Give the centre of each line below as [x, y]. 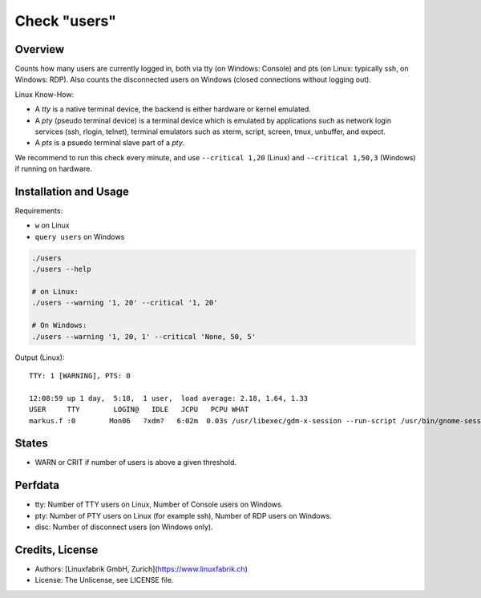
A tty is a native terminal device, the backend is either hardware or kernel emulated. [173, 109]
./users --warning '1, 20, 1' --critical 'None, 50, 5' [144, 336]
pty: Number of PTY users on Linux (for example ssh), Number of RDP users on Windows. [183, 515]
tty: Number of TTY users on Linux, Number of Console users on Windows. [159, 504]
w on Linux [52, 225]
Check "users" [65, 21]
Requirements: [39, 211]
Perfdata [37, 485]
